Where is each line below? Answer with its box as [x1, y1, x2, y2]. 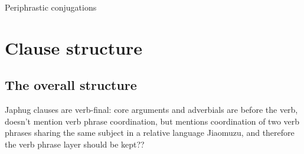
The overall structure [5, 76, 137, 94]
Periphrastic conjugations [5, 1, 97, 13]
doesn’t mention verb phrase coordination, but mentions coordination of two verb [5, 115, 300, 127]
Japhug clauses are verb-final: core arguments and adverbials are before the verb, [5, 103, 298, 116]
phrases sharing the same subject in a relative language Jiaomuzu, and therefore [5, 126, 295, 139]
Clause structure [5, 35, 143, 59]
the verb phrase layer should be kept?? [5, 138, 145, 150]
